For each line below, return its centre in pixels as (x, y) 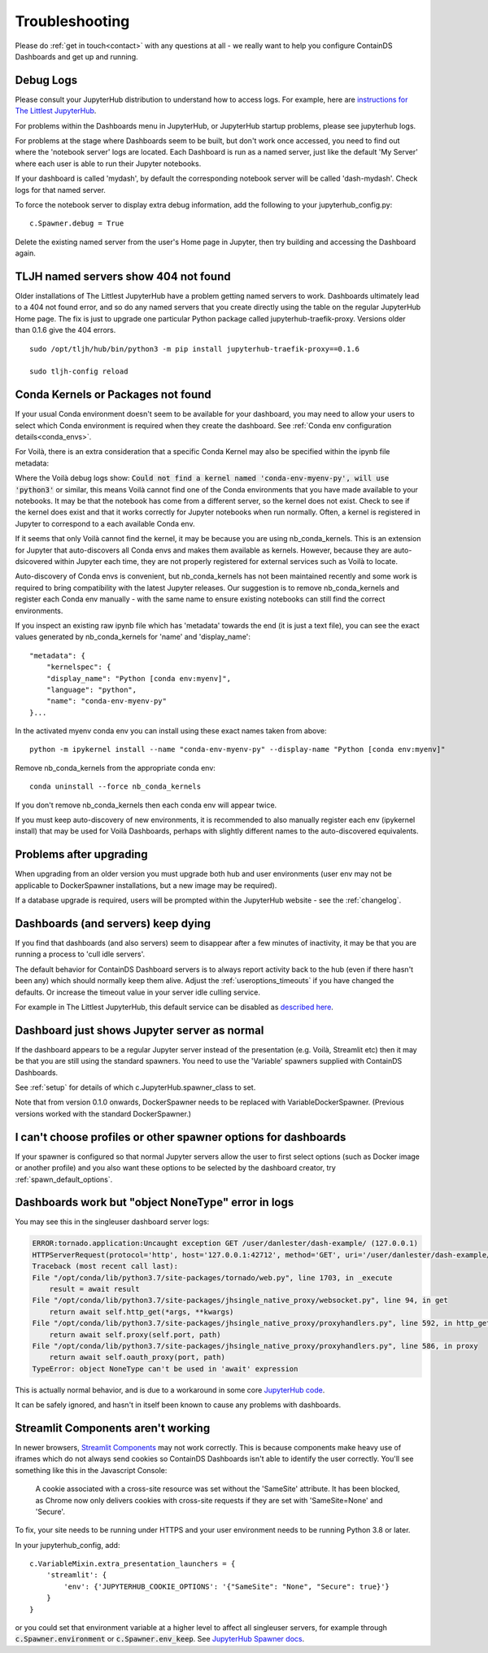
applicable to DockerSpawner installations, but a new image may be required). (146, 885)
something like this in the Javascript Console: (91, 1470)
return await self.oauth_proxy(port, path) (137, 1358)
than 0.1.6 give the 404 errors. (65, 330)
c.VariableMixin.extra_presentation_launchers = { (133, 1564)
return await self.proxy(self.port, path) (135, 1334)
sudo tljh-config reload (79, 372)
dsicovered (34, 561)
